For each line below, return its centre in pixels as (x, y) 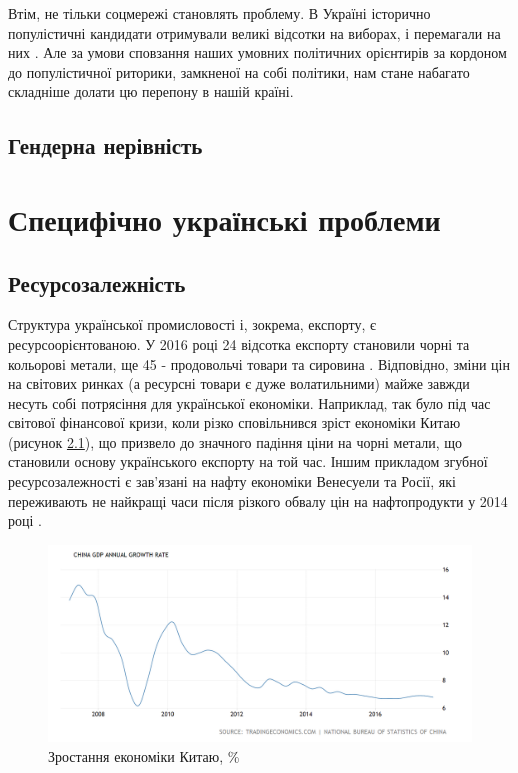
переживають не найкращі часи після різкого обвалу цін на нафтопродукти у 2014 (258, 500)
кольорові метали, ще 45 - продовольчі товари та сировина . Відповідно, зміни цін (259, 363)
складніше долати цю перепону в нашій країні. (151, 91)
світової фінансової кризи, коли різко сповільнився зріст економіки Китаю (234, 422)
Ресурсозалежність (97, 282)
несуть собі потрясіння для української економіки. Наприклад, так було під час (249, 402)
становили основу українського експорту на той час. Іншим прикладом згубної (248, 461)
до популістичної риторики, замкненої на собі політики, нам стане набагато (239, 71)
